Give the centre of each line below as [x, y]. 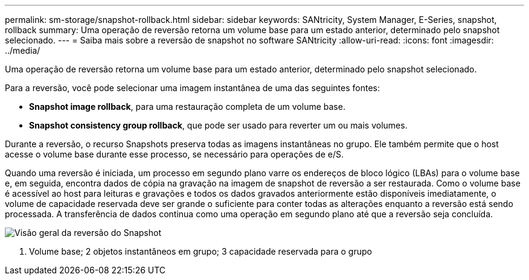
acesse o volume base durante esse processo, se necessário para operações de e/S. [174, 154]
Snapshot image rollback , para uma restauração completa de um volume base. [187, 107]
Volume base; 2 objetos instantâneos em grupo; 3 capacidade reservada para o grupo [200, 251]
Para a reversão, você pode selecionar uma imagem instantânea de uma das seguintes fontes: [192, 88]
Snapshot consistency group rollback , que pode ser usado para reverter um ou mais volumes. [218, 125]
